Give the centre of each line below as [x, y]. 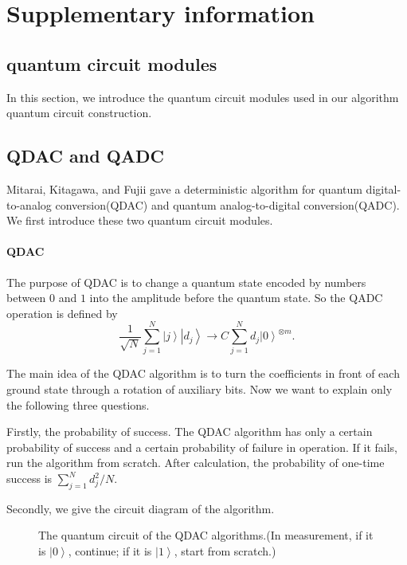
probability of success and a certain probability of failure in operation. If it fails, [202, 447]
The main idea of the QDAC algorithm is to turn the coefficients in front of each [203, 373]
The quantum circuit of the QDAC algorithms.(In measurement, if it [206, 535]
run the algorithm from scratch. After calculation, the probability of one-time [196, 463]
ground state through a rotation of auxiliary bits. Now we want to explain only [200, 389]
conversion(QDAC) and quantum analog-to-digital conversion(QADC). [227, 204]
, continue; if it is [110, 551]
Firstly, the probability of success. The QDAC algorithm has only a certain [190, 432]
